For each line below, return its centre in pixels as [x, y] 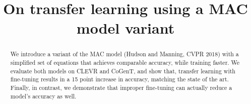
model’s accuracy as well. [43, 96]
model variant [126, 28]
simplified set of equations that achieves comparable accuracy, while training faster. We [125, 63]
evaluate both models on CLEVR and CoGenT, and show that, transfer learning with [123, 71]
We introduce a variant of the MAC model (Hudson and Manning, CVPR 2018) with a [124, 54]
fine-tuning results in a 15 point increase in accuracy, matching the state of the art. [119, 79]
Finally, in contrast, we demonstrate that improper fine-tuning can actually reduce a [121, 87]
